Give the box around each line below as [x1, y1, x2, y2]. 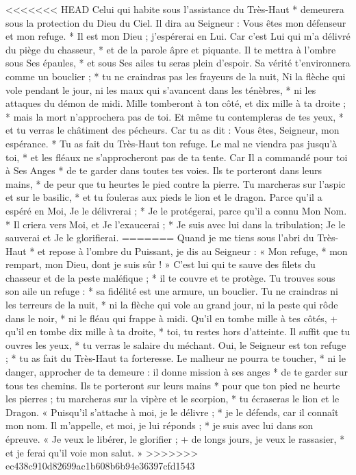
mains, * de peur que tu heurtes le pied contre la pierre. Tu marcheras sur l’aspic [5, 176, 346, 191]
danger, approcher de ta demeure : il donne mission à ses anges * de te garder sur [5, 365, 348, 379]
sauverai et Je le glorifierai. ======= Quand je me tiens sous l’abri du [5, 230, 314, 245]
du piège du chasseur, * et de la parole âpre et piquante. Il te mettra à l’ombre [5, 42, 336, 56]
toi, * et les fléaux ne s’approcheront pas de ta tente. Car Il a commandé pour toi [5, 149, 348, 164]
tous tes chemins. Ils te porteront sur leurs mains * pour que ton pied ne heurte [5, 378, 340, 392]
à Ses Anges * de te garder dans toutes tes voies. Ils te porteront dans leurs [5, 163, 322, 178]
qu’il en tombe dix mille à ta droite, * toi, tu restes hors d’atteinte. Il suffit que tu [5, 324, 351, 339]
